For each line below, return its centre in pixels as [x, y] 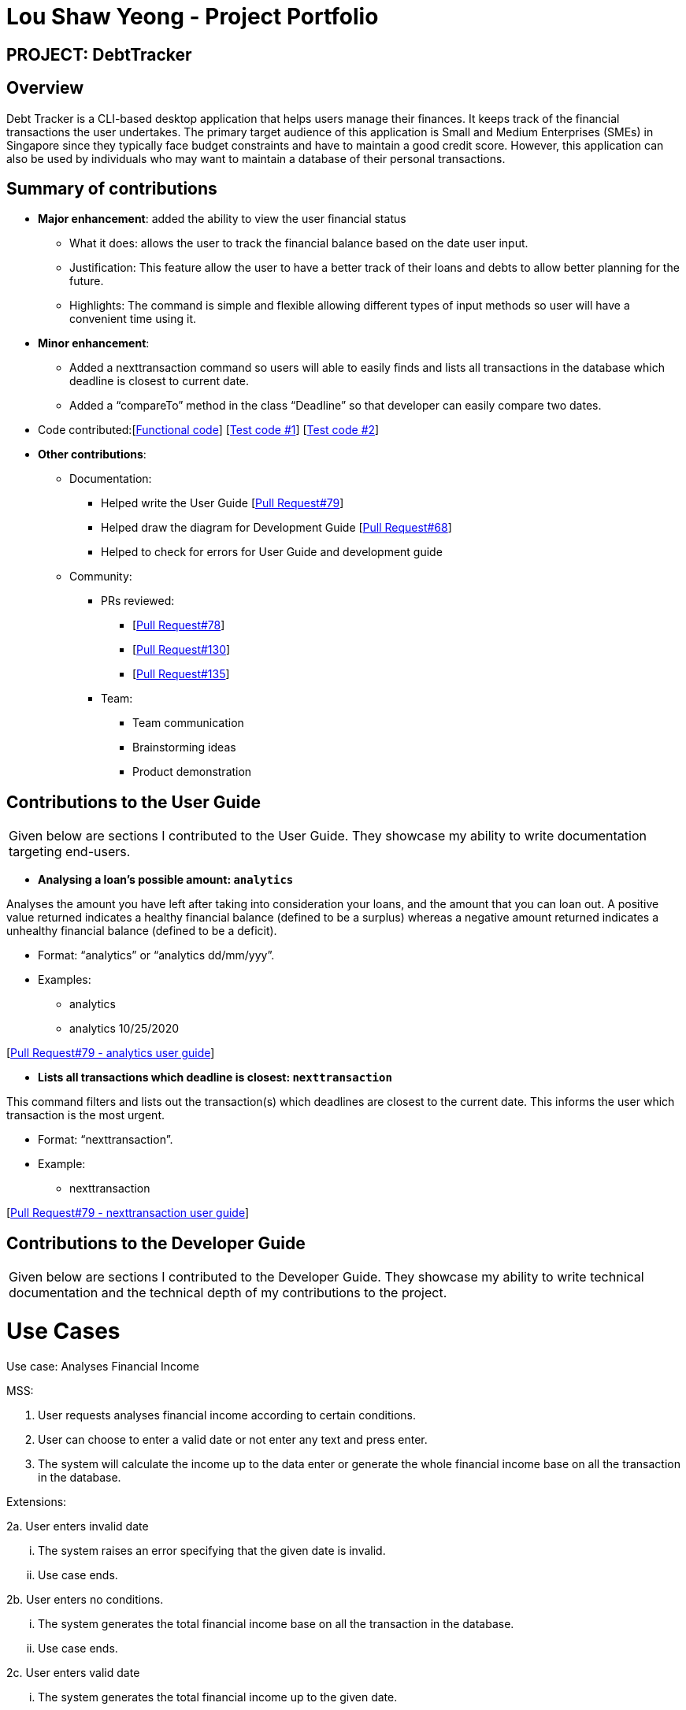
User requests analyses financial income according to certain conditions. [227, 1415]
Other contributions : [92, 454]
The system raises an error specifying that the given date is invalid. [212, 1550]
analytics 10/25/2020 [124, 1029]
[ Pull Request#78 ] [179, 625]
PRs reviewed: [138, 601]
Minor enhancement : [94, 343]
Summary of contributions [112, 189]
